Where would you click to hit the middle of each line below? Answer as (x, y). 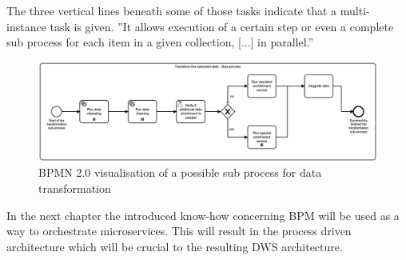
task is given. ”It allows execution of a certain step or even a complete (222, 26)
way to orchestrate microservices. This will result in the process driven (179, 231)
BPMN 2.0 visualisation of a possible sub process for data (180, 172)
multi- (355, 10)
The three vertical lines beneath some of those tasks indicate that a (172, 10)
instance (26, 26)
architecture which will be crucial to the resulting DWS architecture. (175, 246)
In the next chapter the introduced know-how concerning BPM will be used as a (203, 215)
